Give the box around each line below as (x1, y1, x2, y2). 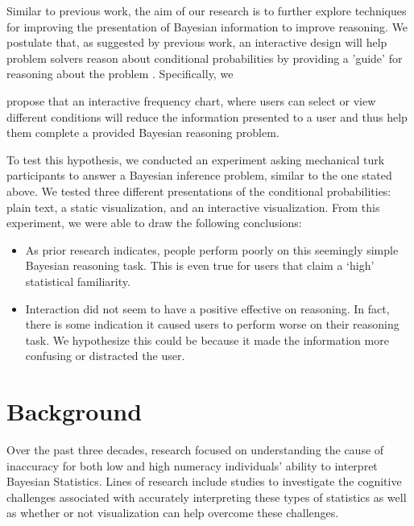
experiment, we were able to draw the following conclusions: (6, 214, 302, 231)
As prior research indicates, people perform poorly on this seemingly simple (25, 241, 399, 258)
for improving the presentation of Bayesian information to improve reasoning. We (6, 18, 408, 35)
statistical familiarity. (25, 272, 130, 289)
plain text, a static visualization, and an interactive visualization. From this (6, 198, 380, 215)
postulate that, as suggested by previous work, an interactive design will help (6, 34, 387, 51)
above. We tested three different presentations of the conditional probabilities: (6, 182, 391, 199)
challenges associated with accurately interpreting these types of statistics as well (6, 488, 407, 505)
